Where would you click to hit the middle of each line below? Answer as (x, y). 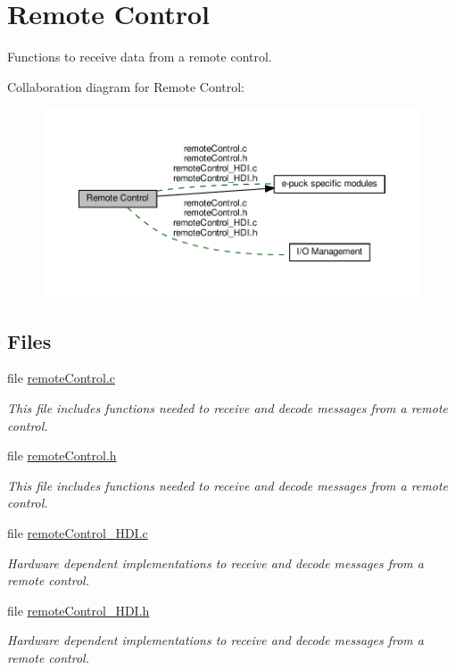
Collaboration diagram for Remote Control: (126, 86)
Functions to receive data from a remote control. (140, 57)
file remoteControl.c (62, 378)
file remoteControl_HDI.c (78, 532)
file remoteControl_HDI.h (79, 610)
